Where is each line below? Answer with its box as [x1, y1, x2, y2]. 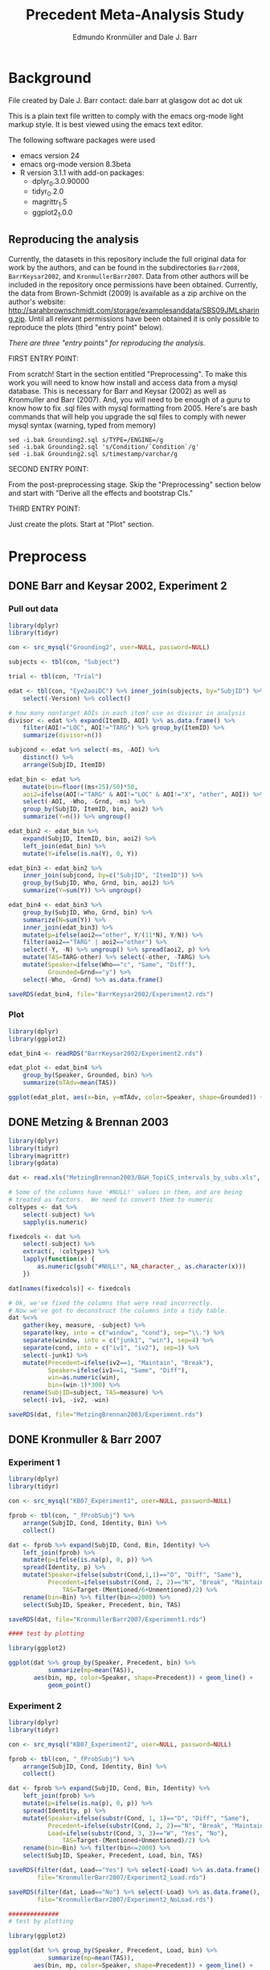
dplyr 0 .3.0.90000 [31, 176, 90, 188]
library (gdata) [8, 1159, 59, 1167]
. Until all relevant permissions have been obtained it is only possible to [24, 313, 260, 323]
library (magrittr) [8, 1151, 70, 1160]
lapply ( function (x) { [22, 1255, 95, 1263]
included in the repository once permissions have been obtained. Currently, [8, 280, 259, 289]
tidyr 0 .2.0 [31, 186, 64, 198]
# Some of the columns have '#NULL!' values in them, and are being [8, 1188, 243, 1196]
